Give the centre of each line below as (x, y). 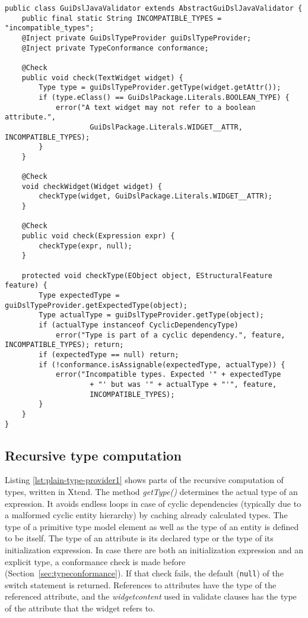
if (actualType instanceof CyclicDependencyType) (139, 325)
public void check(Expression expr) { (98, 236)
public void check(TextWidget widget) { (102, 78)
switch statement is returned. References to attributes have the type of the (141, 584)
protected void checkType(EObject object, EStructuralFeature (147, 275)
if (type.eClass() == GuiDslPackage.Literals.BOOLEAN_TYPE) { (164, 97)
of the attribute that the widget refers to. (80, 608)
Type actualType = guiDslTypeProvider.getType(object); (151, 315)
